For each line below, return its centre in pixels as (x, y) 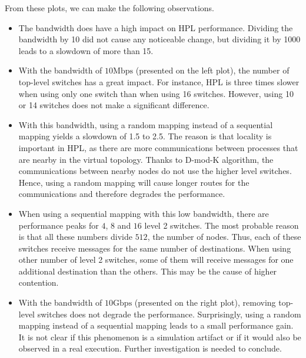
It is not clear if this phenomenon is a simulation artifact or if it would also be (160, 337)
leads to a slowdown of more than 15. (86, 50)
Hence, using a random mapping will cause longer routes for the (134, 182)
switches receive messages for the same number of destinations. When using (155, 248)
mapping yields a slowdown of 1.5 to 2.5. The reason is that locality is (145, 136)
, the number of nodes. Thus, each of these (224, 237)
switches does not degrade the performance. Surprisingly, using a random (169, 314)
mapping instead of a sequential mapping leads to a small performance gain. (156, 325)
